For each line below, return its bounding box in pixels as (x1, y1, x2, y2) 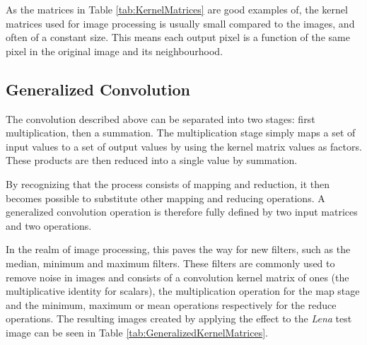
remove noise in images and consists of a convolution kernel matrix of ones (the (6, 269, 349, 284)
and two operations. (6, 218, 92, 233)
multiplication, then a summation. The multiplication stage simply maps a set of (6, 125, 356, 140)
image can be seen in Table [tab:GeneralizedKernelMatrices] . (6, 324, 268, 339)
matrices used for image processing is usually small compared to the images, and (6, 16, 355, 30)
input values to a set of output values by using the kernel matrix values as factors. (6, 139, 362, 153)
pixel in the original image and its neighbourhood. (6, 43, 223, 58)
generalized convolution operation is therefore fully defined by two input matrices (6, 204, 358, 219)
